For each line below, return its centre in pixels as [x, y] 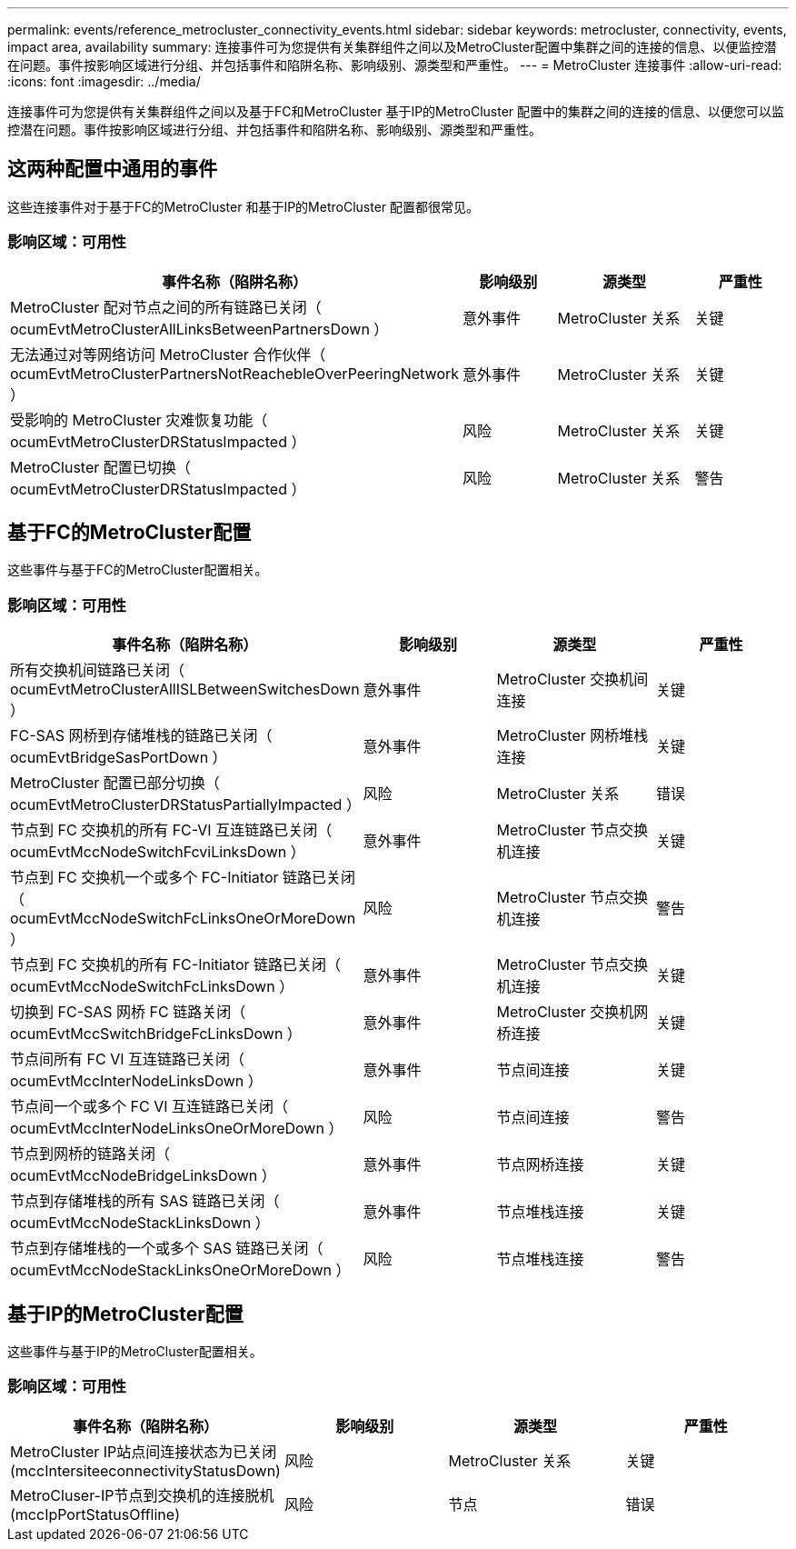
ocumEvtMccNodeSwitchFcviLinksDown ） [158, 852]
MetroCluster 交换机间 [572, 680]
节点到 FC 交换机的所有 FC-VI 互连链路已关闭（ [171, 830]
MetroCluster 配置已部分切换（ [115, 783]
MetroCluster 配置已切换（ [100, 467]
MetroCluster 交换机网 [572, 1012]
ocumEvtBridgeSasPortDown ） [119, 758]
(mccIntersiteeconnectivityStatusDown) [145, 1470]
